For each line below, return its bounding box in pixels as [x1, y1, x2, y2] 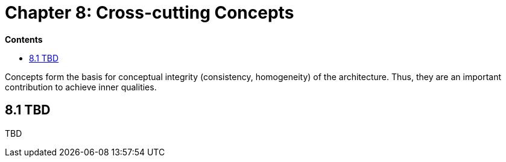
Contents [5, 34, 43, 45]
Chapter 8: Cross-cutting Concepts [5, 2, 294, 23]
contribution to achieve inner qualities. [5, 81, 157, 92]
